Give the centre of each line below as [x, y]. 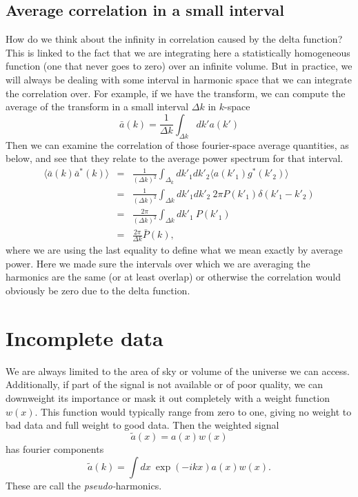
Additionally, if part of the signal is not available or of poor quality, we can [164, 384]
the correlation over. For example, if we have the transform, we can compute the [176, 93]
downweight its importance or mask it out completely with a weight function [168, 397]
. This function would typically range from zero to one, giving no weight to [193, 411]
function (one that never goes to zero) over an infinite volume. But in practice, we [179, 66]
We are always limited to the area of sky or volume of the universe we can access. [178, 371]
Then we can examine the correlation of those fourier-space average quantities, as [177, 144]
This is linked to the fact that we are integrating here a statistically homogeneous [178, 52]
